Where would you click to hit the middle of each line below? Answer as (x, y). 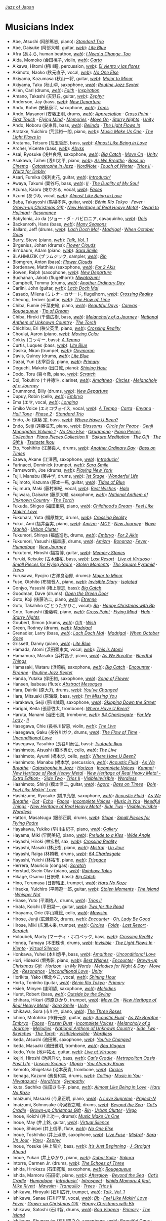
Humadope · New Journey (39, 546)
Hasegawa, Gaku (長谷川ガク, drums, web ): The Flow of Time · (76, 732)
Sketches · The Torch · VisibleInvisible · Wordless (62, 1034)
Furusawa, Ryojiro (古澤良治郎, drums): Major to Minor (67, 575)
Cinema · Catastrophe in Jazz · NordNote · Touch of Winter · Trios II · (83, 166)
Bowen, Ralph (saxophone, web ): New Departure (62, 272)
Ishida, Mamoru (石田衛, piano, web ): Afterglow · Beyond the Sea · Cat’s (85, 1175)
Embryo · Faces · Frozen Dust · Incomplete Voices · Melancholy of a (81, 1023)
